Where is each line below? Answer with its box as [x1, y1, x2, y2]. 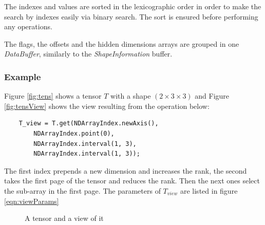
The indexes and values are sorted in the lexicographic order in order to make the [4, 1, 261, 11]
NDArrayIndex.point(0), [33, 129, 115, 137]
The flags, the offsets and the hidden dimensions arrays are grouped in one [4, 38, 239, 49]
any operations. [4, 21, 52, 32]
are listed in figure [180, 185, 238, 196]
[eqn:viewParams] [4, 195, 59, 206]
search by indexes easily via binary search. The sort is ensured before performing [4, 11, 258, 22]
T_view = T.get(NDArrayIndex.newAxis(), [18, 120, 159, 127]
